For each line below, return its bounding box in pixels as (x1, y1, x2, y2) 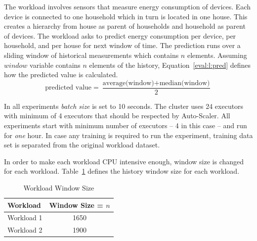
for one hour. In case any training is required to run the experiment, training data (4, 130, 253, 140)
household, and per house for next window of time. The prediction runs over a (4, 40, 241, 50)
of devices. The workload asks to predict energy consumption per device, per (4, 30, 236, 41)
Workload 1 (7, 212, 43, 223)
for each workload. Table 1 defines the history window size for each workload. (4, 166, 240, 176)
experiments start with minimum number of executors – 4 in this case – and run (4, 120, 247, 130)
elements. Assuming (187, 49, 247, 60)
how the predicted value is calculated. (4, 69, 118, 80)
